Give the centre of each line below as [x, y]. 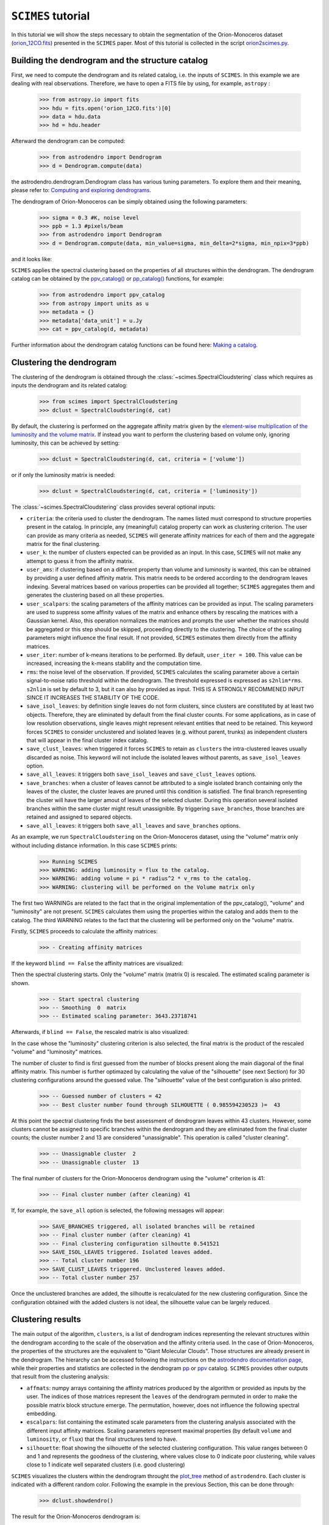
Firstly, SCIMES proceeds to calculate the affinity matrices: [84, 931]
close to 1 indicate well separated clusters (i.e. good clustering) [106, 1465]
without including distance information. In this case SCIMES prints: [94, 845]
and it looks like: [32, 259]
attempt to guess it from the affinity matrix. [80, 561]
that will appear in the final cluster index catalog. [87, 740]
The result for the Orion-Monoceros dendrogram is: [76, 1516]
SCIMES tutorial [51, 16]
